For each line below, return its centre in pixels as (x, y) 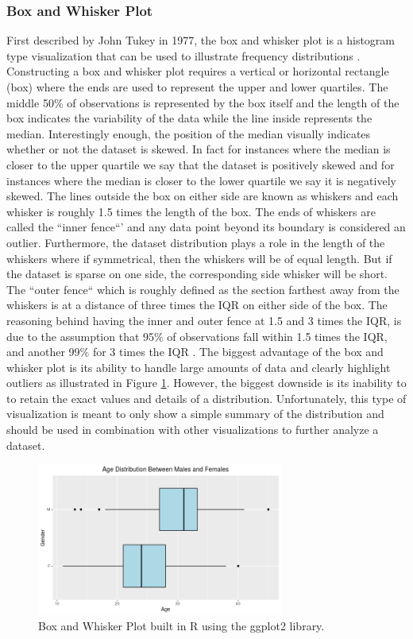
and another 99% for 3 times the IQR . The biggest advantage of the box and (195, 352)
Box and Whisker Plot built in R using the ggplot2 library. (181, 625)
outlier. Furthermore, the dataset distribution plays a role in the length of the (196, 242)
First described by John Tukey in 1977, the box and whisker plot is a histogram (201, 40)
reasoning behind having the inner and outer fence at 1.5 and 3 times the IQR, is (204, 320)
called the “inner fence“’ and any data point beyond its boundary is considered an (206, 227)
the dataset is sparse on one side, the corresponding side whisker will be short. (197, 274)
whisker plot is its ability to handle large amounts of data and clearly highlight (199, 367)
